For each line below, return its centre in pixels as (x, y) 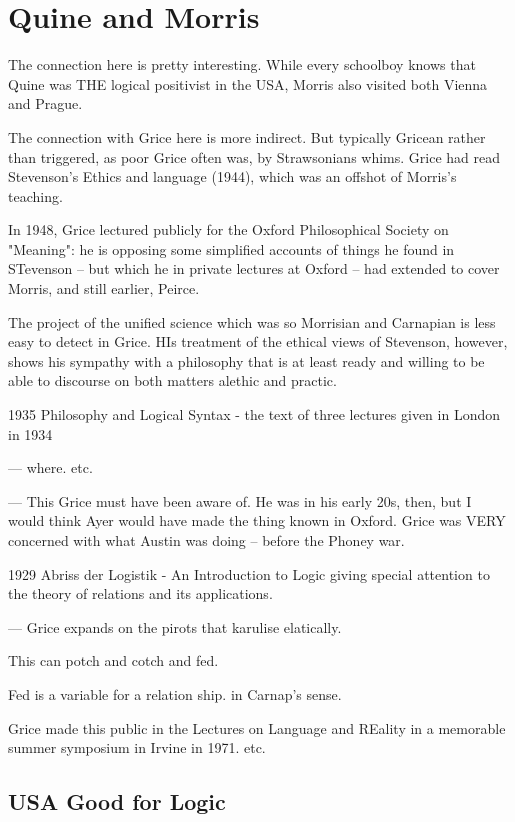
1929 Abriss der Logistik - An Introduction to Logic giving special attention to (249, 573)
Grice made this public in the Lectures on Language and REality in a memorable (257, 727)
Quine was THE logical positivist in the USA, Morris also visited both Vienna (248, 83)
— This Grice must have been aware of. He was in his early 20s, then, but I (240, 500)
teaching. (35, 195)
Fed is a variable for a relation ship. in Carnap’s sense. (175, 693)
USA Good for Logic (117, 801)
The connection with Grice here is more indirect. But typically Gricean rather (247, 136)
